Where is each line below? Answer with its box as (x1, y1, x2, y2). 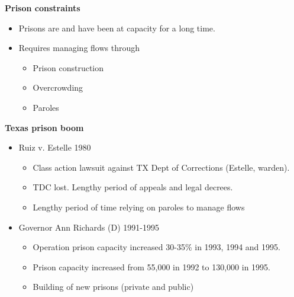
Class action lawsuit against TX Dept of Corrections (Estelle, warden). (33, 161, 290, 173)
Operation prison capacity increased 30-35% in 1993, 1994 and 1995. (33, 241, 280, 253)
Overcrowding (33, 81, 83, 94)
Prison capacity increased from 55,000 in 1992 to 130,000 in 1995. (33, 260, 271, 273)
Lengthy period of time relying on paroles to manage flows (33, 200, 245, 213)
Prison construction (33, 61, 104, 74)
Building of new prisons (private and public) (33, 280, 194, 293)
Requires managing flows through (18, 41, 140, 54)
